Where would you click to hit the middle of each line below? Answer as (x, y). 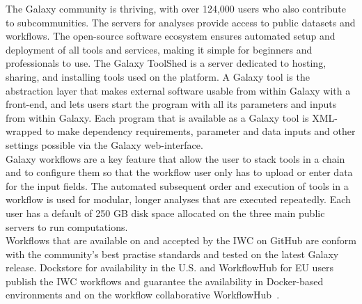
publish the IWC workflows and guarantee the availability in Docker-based (165, 281)
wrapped (24, 131)
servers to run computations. (67, 226)
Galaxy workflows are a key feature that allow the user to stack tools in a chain (175, 158)
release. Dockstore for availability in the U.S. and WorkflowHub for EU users (170, 267)
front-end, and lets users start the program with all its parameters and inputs (171, 104)
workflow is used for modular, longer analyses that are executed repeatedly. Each (178, 199)
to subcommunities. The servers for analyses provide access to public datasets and (181, 22)
